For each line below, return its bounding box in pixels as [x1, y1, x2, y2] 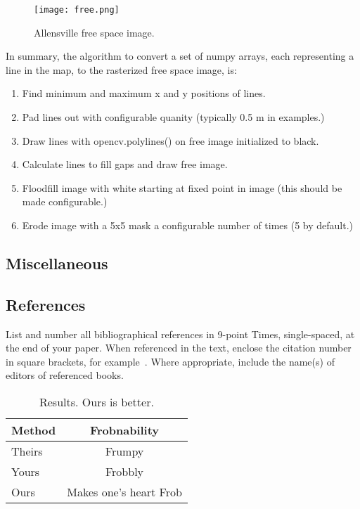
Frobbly [105, 463, 144, 479]
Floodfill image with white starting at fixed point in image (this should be [22, 180, 342, 195]
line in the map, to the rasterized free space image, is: [6, 62, 237, 77]
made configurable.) [22, 194, 108, 209]
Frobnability [89, 421, 160, 438]
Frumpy [105, 442, 144, 459]
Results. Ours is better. [39, 393, 154, 410]
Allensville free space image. [34, 25, 155, 39]
